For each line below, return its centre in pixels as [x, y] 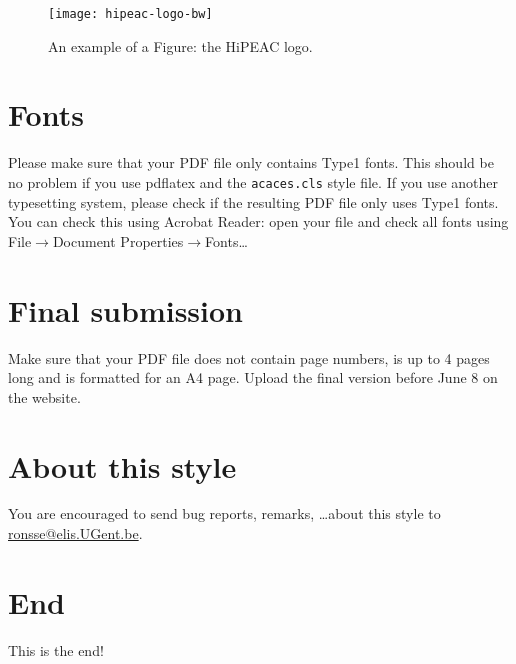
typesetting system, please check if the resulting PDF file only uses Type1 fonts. [253, 201]
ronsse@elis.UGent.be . [75, 533]
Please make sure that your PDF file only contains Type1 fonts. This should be [251, 162]
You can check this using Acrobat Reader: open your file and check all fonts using [258, 221]
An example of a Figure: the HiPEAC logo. [180, 45]
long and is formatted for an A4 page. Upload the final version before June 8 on [253, 377]
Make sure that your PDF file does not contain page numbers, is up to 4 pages [249, 357]
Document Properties [118, 240]
